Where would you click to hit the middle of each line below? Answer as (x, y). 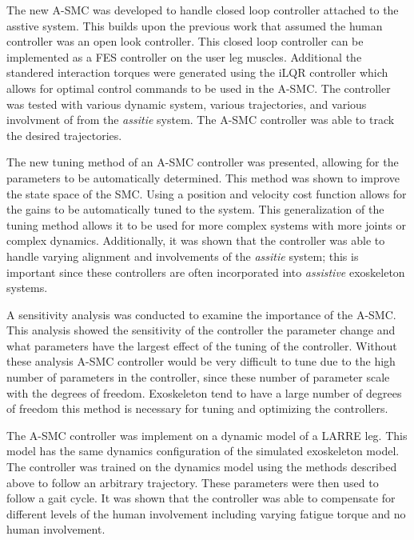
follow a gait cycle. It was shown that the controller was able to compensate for (201, 498)
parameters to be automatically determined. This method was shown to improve (203, 177)
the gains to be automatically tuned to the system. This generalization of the (195, 209)
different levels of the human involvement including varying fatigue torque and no (206, 513)
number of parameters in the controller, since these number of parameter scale (198, 377)
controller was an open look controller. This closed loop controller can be (185, 41)
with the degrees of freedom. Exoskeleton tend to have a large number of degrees (204, 392)
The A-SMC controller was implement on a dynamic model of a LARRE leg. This (207, 435)
